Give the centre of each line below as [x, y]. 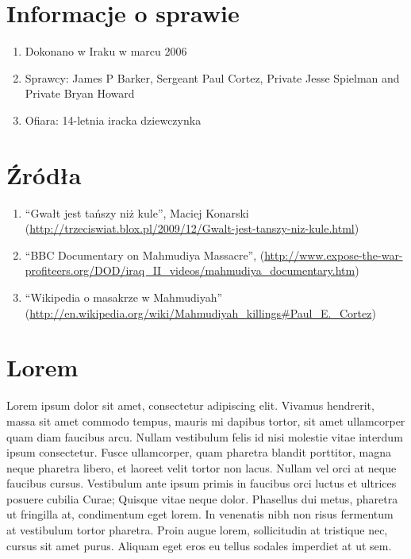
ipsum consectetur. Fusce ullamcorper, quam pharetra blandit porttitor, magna [199, 452]
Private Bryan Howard [80, 93]
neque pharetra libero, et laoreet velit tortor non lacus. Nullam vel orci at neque [202, 467]
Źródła [44, 174]
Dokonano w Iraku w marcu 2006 [106, 51]
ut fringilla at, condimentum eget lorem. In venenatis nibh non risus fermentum [200, 514]
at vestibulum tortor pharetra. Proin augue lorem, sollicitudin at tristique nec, [197, 530]
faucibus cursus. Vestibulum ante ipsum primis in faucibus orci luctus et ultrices [202, 483]
